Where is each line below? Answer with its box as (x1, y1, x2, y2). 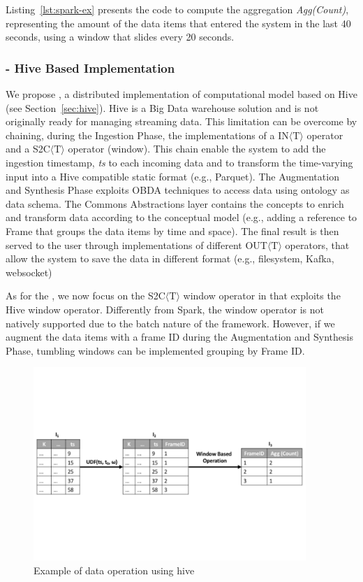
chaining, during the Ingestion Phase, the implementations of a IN (6, 127, 289, 142)
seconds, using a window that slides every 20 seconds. (6, 29, 235, 44)
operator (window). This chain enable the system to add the (68, 141, 326, 156)
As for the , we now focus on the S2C (6, 288, 165, 303)
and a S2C (6, 141, 50, 156)
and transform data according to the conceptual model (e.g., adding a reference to (6, 210, 357, 225)
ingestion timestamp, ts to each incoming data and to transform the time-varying (6, 155, 353, 169)
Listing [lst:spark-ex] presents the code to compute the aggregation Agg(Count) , (6, 2, 349, 16)
